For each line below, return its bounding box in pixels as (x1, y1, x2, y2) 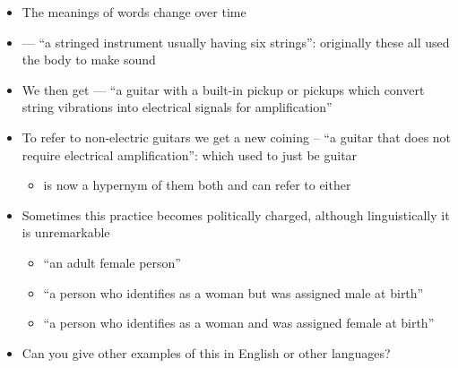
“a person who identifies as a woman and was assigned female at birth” (43, 313, 435, 332)
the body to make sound (22, 50, 156, 69)
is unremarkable (22, 223, 110, 242)
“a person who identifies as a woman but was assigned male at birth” (43, 283, 424, 302)
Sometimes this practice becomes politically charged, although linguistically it (22, 205, 450, 224)
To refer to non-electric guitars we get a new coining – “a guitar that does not (22, 127, 452, 146)
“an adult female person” (43, 252, 181, 271)
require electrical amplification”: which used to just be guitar (22, 145, 358, 164)
